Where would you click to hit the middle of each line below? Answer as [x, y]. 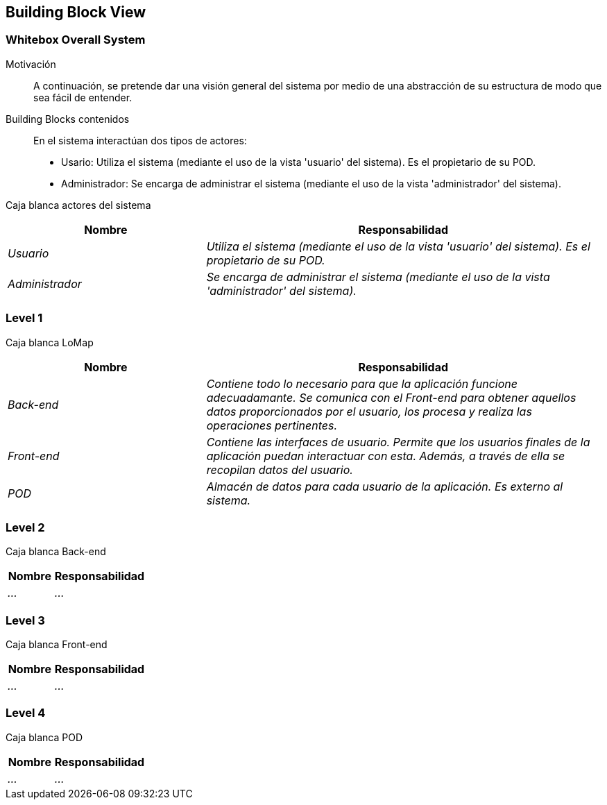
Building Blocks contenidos [68, 119]
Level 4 [26, 713]
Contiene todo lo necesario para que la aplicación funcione [362, 383]
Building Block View [76, 12]
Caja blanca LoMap [50, 342]
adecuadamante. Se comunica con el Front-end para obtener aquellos [391, 397]
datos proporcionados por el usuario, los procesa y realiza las [369, 411]
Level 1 [24, 318]
